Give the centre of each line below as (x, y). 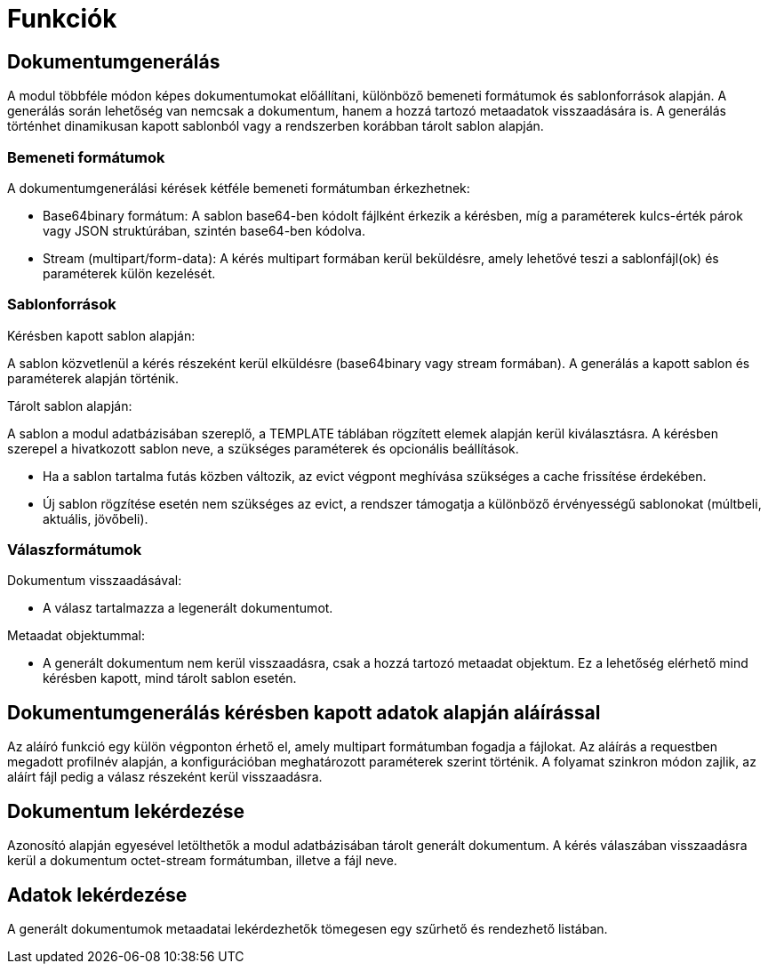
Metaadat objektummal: (76, 636)
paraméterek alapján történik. (93, 378)
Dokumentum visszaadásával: (95, 581)
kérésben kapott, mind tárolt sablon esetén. (170, 678)
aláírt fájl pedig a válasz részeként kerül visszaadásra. (165, 777)
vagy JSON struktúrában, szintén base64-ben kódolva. (204, 230)
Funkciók (62, 19)
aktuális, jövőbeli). (96, 518)
